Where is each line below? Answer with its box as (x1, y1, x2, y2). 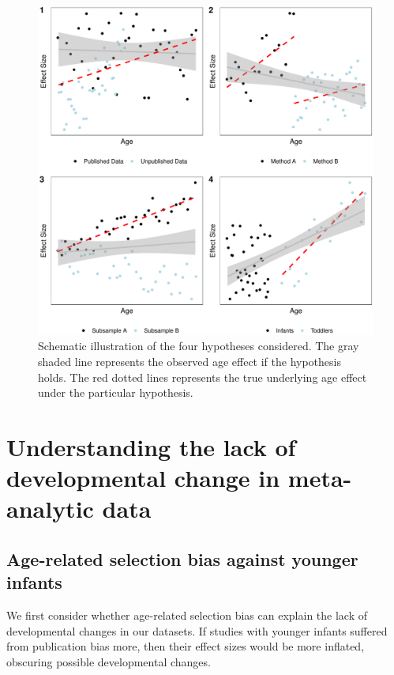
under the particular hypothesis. (38, 384, 193, 401)
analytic (6, 492, 94, 525)
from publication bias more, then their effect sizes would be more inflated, (6, 638, 365, 654)
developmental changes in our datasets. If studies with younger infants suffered (6, 622, 388, 639)
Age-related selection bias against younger (6, 546, 358, 571)
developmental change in (6, 462, 280, 494)
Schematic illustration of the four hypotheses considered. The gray (38, 337, 359, 354)
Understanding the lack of (6, 430, 296, 462)
